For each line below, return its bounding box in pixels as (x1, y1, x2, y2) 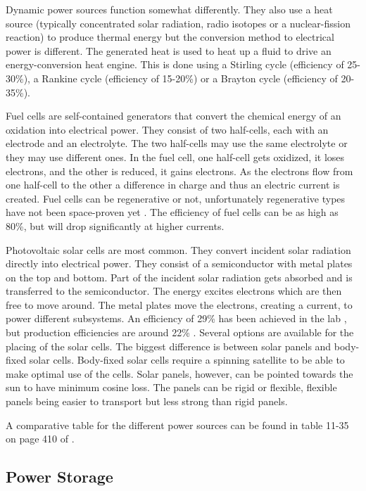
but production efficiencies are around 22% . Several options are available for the (6, 325, 354, 340)
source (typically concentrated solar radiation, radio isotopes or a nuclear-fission (6, 15, 351, 30)
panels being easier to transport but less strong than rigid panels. (6, 394, 288, 409)
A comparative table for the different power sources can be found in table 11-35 (6, 417, 349, 432)
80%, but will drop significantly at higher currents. (6, 218, 225, 233)
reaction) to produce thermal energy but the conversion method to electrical (6, 30, 334, 44)
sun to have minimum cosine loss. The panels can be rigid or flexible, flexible (6, 380, 337, 395)
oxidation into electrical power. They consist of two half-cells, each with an (6, 122, 329, 136)
